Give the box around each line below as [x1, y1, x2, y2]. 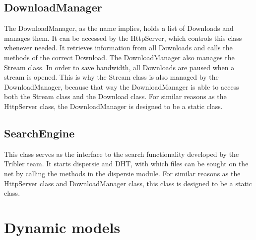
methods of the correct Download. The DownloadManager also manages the [4, 52, 235, 62]
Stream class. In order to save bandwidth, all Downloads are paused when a [4, 62, 235, 72]
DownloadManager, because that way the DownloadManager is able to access [4, 81, 239, 92]
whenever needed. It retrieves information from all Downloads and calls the [4, 42, 233, 53]
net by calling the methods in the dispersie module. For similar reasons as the [4, 168, 241, 178]
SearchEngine [4, 125, 75, 140]
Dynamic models [4, 217, 121, 237]
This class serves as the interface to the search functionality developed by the [4, 148, 239, 159]
